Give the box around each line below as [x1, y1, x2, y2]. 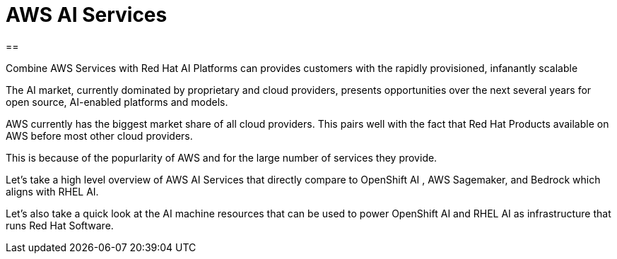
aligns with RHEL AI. [6, 185, 99, 198]
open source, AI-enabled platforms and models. [6, 95, 228, 108]
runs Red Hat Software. [6, 219, 114, 231]
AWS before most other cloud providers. [6, 129, 193, 142]
